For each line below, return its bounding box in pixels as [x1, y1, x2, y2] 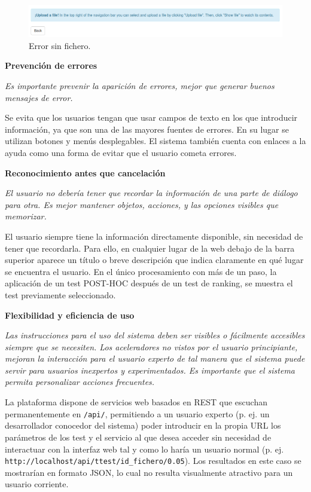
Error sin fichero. [29, 39, 91, 51]
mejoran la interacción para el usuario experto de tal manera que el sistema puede [5, 352, 305, 365]
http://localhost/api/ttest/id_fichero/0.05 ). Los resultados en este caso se [5, 454, 301, 467]
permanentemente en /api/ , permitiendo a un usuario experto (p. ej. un [5, 407, 270, 420]
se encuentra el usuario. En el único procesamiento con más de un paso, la [5, 265, 277, 277]
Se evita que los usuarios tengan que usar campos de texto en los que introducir [5, 111, 298, 124]
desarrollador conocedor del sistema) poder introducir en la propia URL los [5, 419, 281, 432]
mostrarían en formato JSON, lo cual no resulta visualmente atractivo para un [5, 466, 293, 478]
